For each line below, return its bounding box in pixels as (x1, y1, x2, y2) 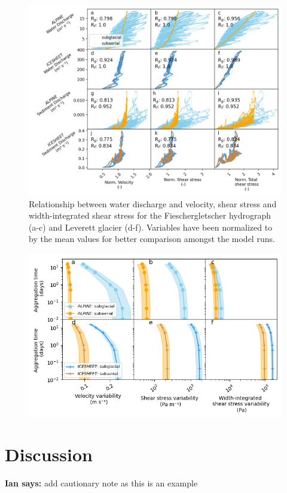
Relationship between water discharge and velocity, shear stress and (29, 197, 277, 210)
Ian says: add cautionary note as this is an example (5, 477, 198, 489)
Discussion (5, 442, 93, 467)
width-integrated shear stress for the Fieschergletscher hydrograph (29, 209, 271, 222)
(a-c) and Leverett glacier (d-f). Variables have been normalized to (29, 220, 273, 233)
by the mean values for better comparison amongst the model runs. (29, 232, 275, 245)
